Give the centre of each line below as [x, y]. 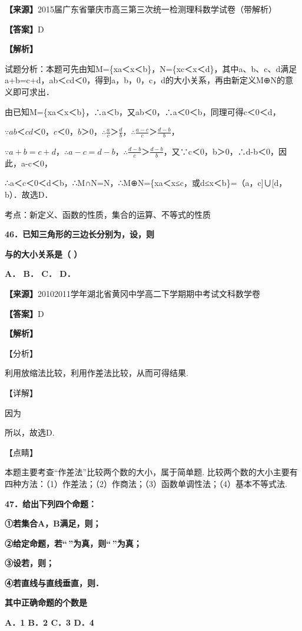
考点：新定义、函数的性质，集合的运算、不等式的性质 [108, 214]
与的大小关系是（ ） [44, 254]
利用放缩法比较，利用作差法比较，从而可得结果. [97, 373]
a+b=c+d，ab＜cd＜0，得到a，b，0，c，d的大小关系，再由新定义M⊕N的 [145, 80]
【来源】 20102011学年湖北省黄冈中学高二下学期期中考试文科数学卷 [132, 293]
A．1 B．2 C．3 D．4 [49, 622]
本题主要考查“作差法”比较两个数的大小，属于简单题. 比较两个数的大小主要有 [151, 472]
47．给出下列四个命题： [51, 503]
